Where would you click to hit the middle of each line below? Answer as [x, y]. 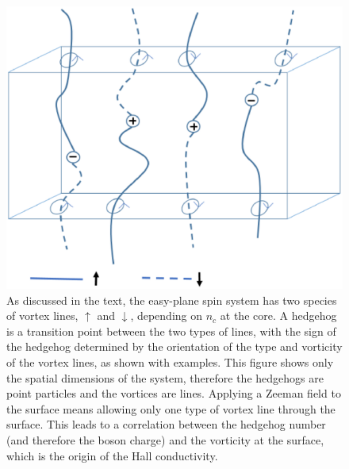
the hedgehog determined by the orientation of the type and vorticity [174, 346]
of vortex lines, [42, 315]
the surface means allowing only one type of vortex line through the [171, 408]
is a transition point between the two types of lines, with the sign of [171, 331]
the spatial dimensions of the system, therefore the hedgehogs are [165, 377]
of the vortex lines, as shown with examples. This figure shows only [170, 362]
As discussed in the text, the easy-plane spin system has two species [172, 300]
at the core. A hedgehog [278, 315]
